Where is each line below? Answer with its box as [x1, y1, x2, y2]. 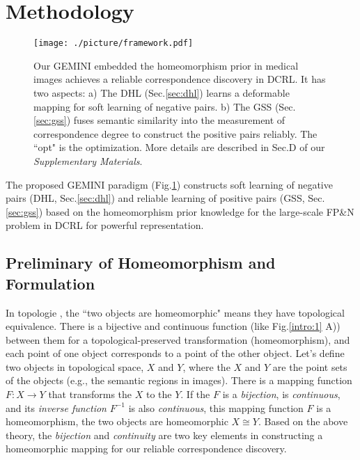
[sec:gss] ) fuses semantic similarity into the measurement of [33, 113, 285, 127]
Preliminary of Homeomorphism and [6, 252, 276, 273]
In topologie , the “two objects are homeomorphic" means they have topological [6, 305, 345, 319]
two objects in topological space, [6, 359, 144, 374]
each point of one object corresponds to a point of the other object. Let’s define [6, 346, 345, 360]
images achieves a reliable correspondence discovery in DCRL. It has [33, 72, 326, 86]
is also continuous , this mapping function [128, 400, 304, 415]
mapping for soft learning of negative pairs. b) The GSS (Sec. [33, 99, 296, 113]
